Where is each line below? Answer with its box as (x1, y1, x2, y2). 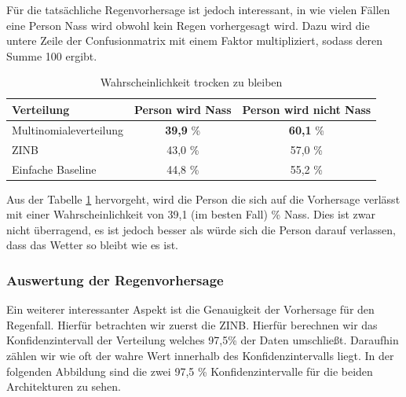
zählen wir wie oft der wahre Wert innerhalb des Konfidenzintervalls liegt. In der (6, 347, 394, 363)
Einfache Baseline (12, 160, 97, 177)
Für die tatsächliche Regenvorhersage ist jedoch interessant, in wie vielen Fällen (6, 2, 390, 17)
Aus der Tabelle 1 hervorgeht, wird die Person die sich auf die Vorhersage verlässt (6, 190, 401, 207)
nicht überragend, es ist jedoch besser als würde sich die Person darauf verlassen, (6, 221, 396, 237)
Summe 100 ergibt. (6, 47, 97, 64)
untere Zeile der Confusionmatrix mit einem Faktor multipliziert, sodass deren (6, 32, 383, 49)
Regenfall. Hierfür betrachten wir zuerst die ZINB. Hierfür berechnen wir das (6, 316, 378, 333)
